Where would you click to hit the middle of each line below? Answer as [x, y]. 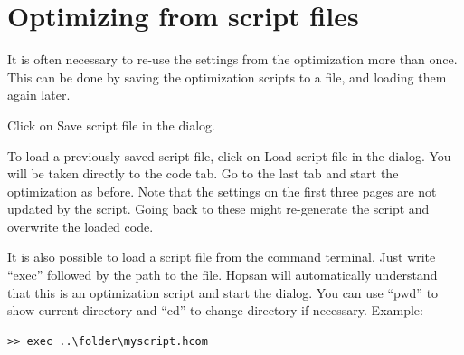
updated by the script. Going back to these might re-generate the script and [218, 209]
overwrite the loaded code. [80, 226]
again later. [39, 95]
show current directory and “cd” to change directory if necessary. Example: [215, 310]
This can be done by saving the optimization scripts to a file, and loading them [227, 77]
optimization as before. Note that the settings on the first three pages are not [222, 191]
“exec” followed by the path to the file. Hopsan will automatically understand [223, 275]
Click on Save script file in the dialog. [111, 125]
